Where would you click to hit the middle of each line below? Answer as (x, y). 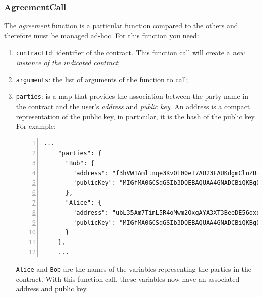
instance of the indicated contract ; (68, 62)
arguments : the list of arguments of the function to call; (102, 79)
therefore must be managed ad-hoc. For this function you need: (102, 35)
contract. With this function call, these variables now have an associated (128, 279)
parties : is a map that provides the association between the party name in (132, 96)
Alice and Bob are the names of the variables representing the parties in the (134, 268)
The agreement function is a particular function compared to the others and (121, 26)
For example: (36, 126)
